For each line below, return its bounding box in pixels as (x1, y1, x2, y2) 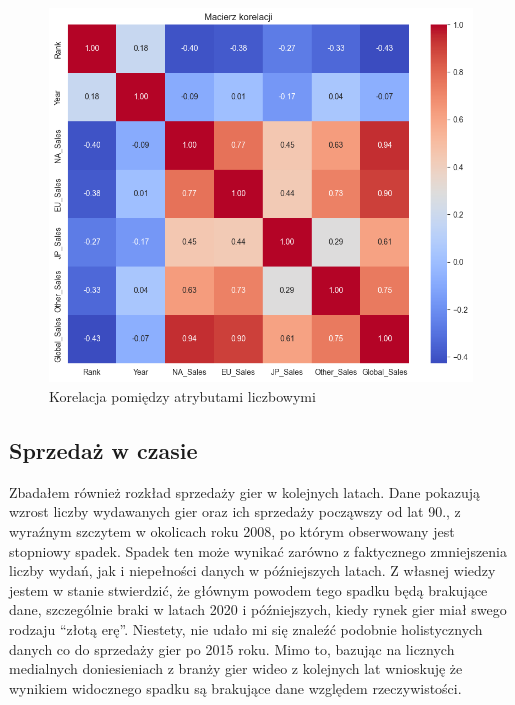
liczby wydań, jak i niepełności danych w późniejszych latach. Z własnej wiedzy (9, 560, 496, 581)
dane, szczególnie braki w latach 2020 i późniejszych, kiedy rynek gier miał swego (9, 599, 507, 620)
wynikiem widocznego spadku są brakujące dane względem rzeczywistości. (9, 677, 462, 698)
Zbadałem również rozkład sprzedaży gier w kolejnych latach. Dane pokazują (9, 481, 481, 502)
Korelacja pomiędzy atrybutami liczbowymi (49, 386, 316, 407)
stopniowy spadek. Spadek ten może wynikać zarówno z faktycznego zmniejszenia (9, 540, 508, 561)
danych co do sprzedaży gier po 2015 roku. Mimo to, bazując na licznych (9, 638, 455, 659)
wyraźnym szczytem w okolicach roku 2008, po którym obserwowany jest (9, 521, 455, 542)
